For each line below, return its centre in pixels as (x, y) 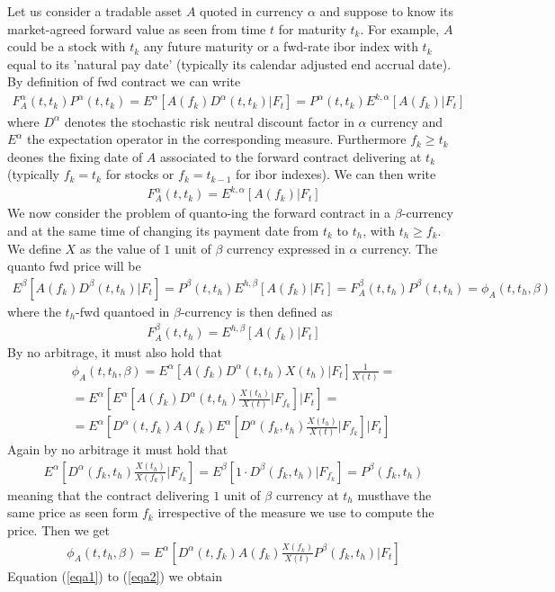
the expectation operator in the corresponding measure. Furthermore (217, 139)
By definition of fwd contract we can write (124, 81)
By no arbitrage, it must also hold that (115, 351)
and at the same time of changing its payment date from (163, 230)
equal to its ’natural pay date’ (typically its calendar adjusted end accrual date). (229, 63)
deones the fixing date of (75, 156)
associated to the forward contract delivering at (291, 156)
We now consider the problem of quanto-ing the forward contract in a (199, 213)
